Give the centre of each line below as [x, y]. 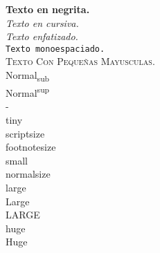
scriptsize [25, 133]
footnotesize [31, 147]
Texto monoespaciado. [55, 49]
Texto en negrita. [48, 9]
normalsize [28, 174]
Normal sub [28, 76]
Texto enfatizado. [42, 36]
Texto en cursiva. [42, 22]
